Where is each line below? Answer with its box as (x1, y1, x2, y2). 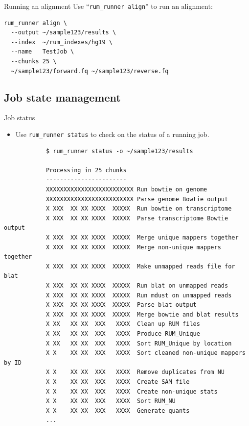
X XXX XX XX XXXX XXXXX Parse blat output (45, 301, 197, 309)
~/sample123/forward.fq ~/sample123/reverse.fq (11, 67, 169, 75)
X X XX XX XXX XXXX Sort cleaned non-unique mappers (45, 349, 246, 357)
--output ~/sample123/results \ (11, 29, 116, 36)
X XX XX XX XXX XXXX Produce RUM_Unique (45, 330, 200, 337)
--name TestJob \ (11, 48, 74, 55)
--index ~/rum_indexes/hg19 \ (11, 38, 113, 46)
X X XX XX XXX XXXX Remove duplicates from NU (45, 369, 225, 376)
